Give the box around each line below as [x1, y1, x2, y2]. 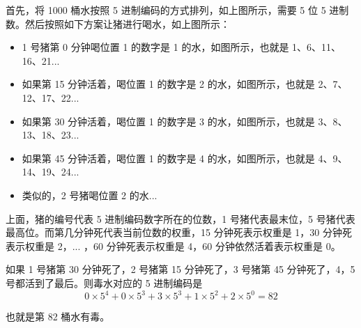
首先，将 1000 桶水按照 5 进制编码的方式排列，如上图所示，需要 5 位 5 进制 [6, 3, 349, 17]
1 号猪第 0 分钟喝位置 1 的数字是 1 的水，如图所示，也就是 [22, 40, 289, 54]
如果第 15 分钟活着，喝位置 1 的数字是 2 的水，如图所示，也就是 [22, 77, 315, 91]
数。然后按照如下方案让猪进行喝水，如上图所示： [6, 16, 230, 31]
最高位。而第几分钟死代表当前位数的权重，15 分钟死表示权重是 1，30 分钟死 [6, 225, 352, 240]
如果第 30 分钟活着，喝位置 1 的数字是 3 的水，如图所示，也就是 [22, 114, 315, 128]
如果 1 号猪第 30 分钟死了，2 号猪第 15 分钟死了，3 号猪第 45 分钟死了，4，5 [6, 262, 355, 276]
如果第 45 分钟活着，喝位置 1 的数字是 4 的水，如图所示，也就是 [22, 150, 315, 165]
